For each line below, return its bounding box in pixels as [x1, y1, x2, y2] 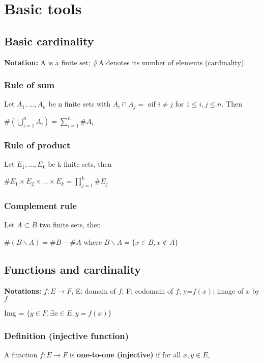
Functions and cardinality [4, 261, 141, 277]
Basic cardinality [4, 33, 94, 48]
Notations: [4, 285, 42, 296]
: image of [213, 285, 244, 296]
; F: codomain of [122, 285, 173, 296]
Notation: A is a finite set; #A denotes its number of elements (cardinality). [4, 57, 246, 67]
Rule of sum [4, 79, 55, 91]
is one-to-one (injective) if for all [69, 349, 181, 359]
